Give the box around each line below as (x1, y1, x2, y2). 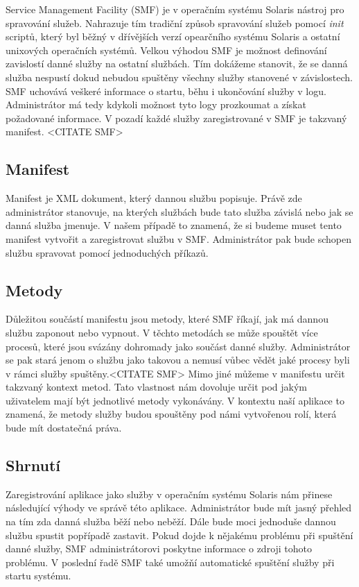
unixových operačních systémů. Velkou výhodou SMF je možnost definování (6, 42, 327, 57)
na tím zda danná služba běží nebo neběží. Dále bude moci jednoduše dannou (6, 514, 336, 529)
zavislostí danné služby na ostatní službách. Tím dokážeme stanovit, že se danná (6, 56, 348, 71)
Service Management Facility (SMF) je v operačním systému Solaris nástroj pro (6, 2, 344, 16)
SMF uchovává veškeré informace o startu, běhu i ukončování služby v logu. (6, 83, 326, 98)
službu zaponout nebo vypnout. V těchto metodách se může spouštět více (6, 325, 318, 339)
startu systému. (6, 568, 71, 583)
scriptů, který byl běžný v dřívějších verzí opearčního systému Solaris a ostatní (6, 29, 340, 44)
